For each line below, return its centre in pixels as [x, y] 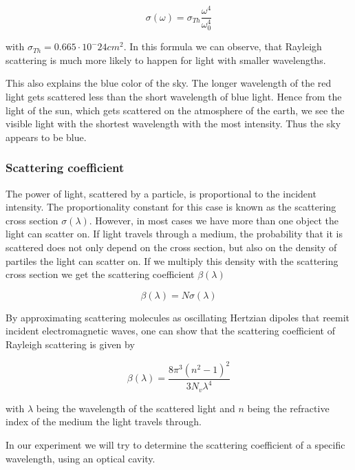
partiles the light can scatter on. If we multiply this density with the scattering [172, 260]
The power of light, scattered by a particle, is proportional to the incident [161, 193]
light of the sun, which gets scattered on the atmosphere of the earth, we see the [175, 110]
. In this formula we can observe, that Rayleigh [223, 46]
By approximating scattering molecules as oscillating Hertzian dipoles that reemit [178, 317]
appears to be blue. [46, 137]
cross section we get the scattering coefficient [100, 274]
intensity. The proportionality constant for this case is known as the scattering [171, 207]
